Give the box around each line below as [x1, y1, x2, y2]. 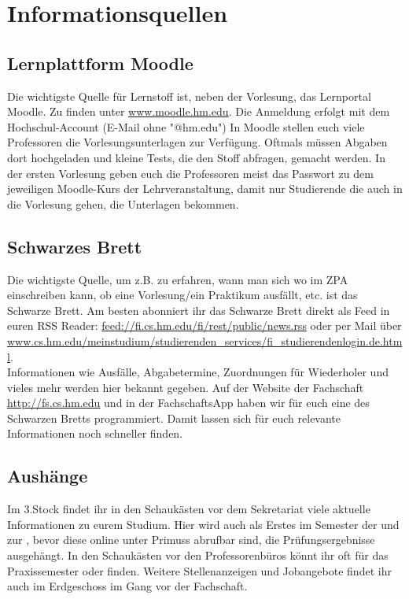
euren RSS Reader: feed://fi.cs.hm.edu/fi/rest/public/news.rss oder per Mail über [7, 317, 402, 334]
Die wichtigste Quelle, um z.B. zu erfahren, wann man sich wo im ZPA [7, 271, 348, 287]
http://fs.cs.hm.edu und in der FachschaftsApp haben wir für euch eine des [7, 394, 370, 411]
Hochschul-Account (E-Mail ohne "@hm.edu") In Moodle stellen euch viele [7, 118, 365, 135]
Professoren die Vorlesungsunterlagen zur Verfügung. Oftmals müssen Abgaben [7, 134, 388, 150]
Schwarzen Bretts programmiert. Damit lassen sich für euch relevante [7, 409, 341, 426]
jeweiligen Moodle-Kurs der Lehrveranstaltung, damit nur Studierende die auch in [7, 180, 403, 197]
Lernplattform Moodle [7, 50, 193, 75]
